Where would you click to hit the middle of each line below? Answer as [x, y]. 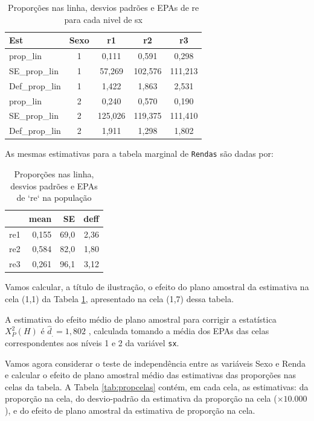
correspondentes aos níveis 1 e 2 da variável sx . [92, 343]
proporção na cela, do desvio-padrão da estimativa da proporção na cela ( [141, 398]
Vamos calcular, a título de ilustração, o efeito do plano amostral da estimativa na [157, 287]
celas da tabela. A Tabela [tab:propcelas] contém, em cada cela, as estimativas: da [157, 386]
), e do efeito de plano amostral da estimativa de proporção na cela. [130, 410]
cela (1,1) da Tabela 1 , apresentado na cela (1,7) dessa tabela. [120, 299]
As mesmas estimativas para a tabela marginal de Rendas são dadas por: [139, 154]
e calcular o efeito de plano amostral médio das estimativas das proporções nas [151, 375]
